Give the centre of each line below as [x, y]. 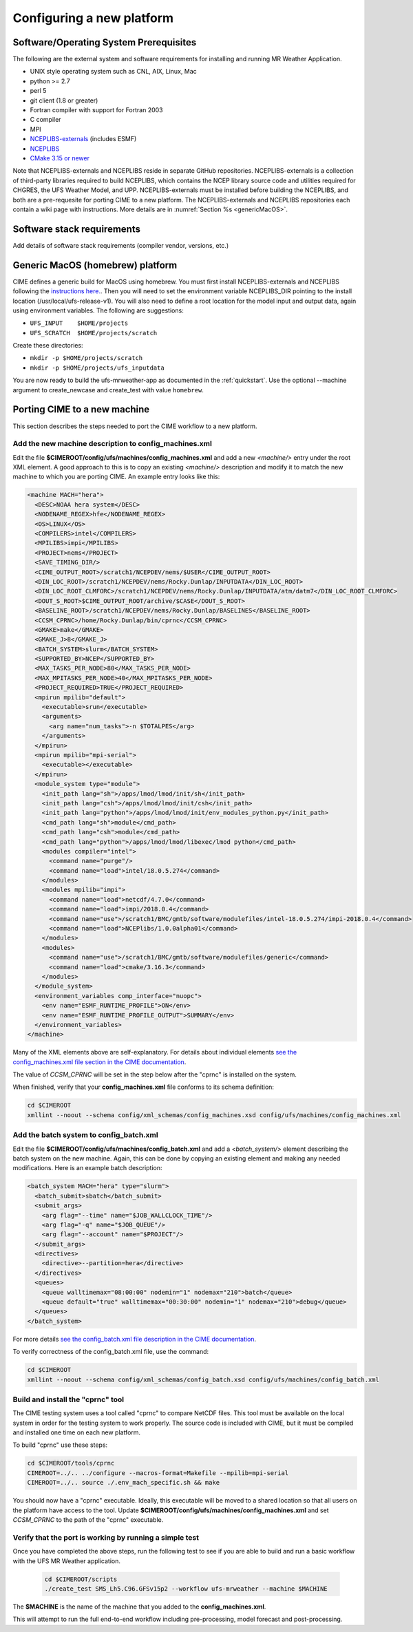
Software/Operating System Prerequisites [105, 42]
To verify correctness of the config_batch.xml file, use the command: [111, 1352]
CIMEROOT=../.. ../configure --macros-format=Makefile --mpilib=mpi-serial [158, 1473]
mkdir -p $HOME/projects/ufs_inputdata [97, 368]
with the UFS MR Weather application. [66, 1561]
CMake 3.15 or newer [60, 158]
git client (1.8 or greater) [64, 100]
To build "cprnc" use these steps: [60, 1445]
